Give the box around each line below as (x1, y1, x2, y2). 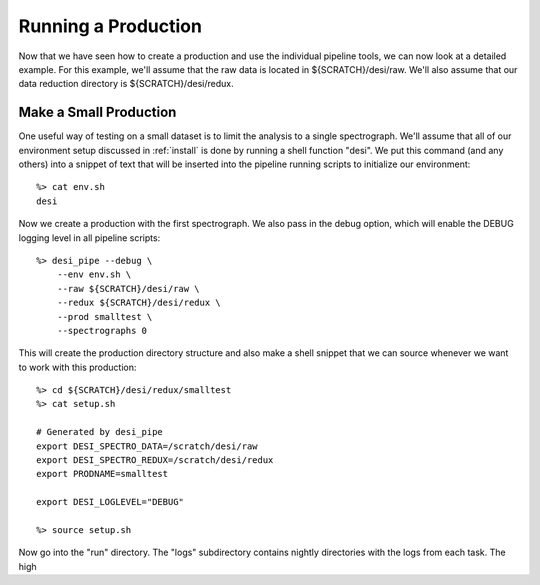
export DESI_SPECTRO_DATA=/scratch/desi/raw (36, 440, 259, 452)
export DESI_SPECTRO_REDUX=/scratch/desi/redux (36, 455, 274, 466)
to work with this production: (18, 361, 137, 373)
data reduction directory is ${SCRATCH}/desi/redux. (18, 78, 234, 90)
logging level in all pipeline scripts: (18, 231, 161, 244)
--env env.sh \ (56, 269, 132, 280)
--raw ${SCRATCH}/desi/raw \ (56, 283, 200, 294)
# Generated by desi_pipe (36, 426, 164, 438)
